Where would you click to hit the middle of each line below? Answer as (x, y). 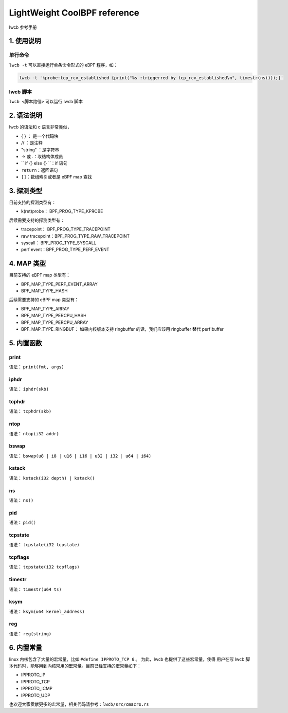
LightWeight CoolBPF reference (74, 13)
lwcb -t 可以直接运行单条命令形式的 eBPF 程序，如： (63, 65)
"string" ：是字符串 (40, 150)
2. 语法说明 (26, 116)
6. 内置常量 (26, 648)
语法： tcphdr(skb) (30, 411)
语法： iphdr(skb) (29, 389)
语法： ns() (21, 500)
